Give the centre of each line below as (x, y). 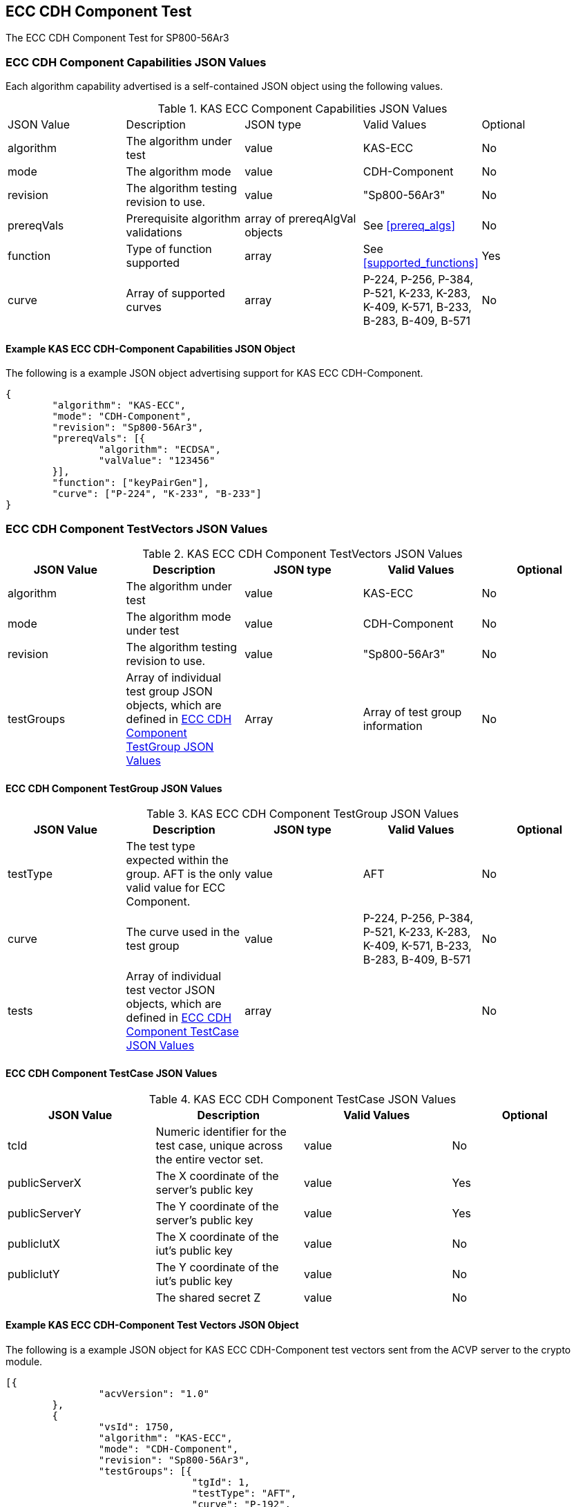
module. (24, 1361)
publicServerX (45, 1182)
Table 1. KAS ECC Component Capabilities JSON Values (303, 109)
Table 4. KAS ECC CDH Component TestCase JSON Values (303, 1099)
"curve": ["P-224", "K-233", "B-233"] (157, 494)
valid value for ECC (176, 888)
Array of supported (175, 293)
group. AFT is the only (183, 874)
